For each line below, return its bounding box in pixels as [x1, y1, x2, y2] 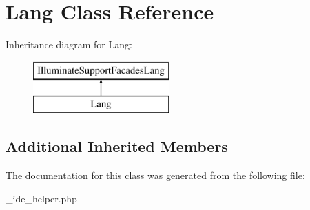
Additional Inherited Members [6, 136, 228, 157]
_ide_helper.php [6, 191, 77, 205]
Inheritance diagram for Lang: [6, 37, 132, 52]
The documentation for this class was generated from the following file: [6, 168, 305, 182]
